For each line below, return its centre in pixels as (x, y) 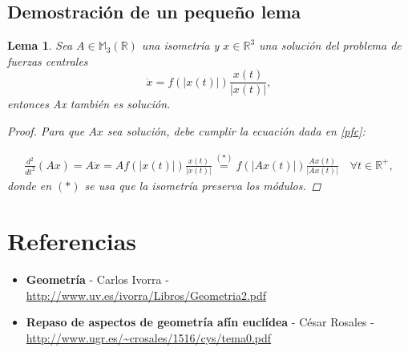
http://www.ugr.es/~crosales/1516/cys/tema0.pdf (149, 337)
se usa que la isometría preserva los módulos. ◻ (203, 186)
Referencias (72, 240)
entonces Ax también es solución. (89, 104)
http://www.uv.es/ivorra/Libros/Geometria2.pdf (146, 295)
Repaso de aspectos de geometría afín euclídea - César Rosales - (200, 322)
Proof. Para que (46, 131)
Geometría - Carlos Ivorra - (97, 279)
